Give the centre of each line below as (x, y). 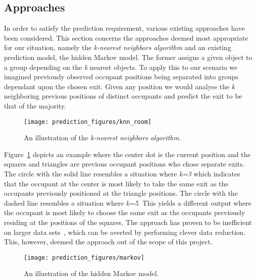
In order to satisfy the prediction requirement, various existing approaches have (125, 28)
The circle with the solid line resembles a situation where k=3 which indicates (122, 173)
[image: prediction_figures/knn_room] (88, 122)
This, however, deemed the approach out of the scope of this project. (108, 242)
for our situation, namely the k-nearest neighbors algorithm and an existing (118, 47)
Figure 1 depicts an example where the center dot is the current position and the (128, 154)
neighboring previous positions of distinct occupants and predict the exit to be (123, 96)
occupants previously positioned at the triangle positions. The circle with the (121, 193)
